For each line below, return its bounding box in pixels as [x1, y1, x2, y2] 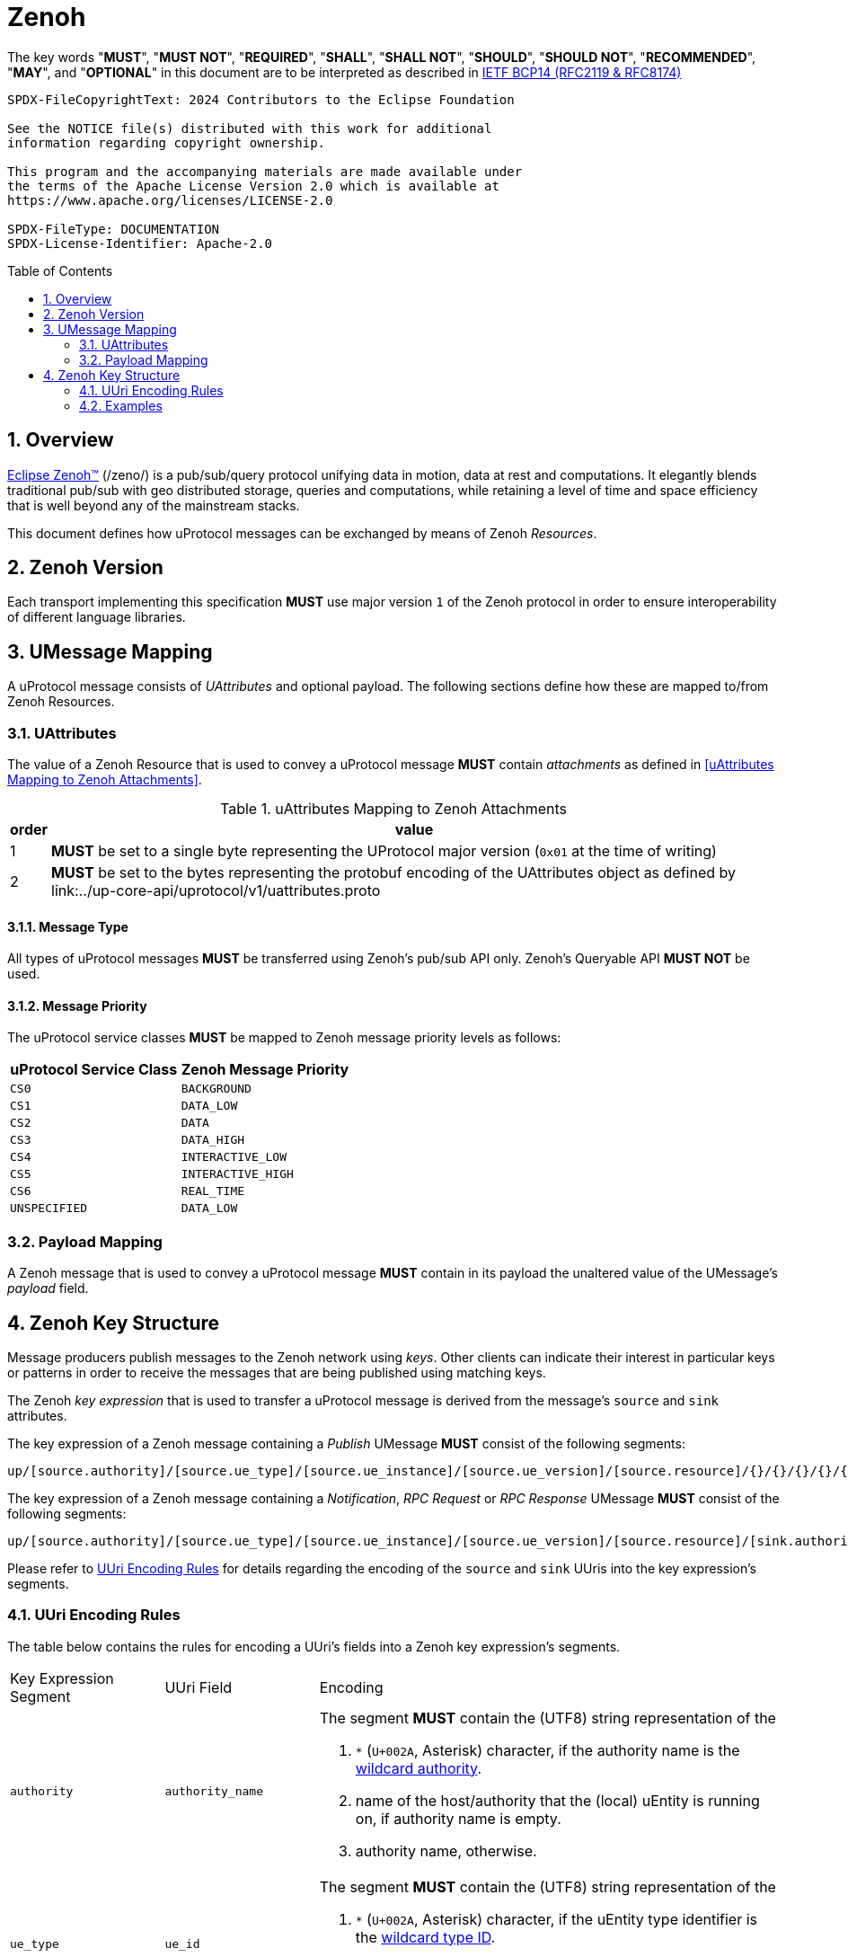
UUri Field [164, 1678, 233, 1696]
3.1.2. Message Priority [7, 997, 147, 1014]
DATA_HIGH [181, 1133, 245, 1147]
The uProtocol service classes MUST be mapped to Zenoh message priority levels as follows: [7, 1030, 561, 1046]
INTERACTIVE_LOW [181, 1150, 287, 1164]
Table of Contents [7, 262, 113, 279]
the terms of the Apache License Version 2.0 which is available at [7, 178, 499, 193]
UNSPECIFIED [10, 1201, 88, 1216]
